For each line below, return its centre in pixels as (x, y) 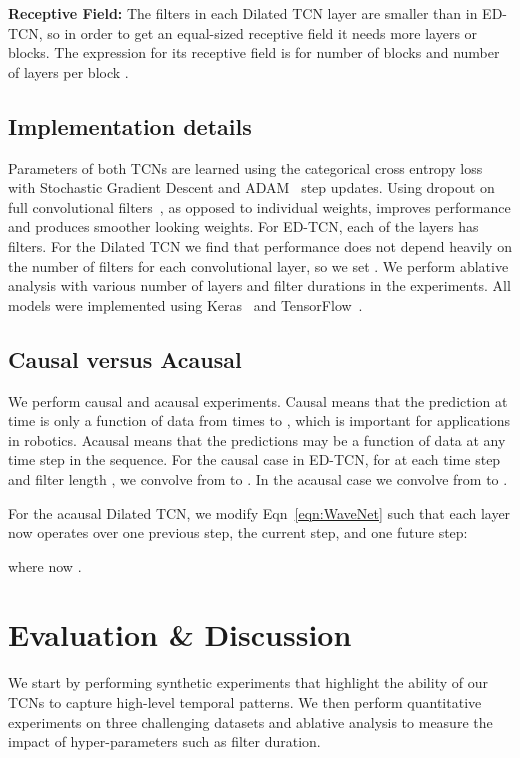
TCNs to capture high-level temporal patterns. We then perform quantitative (245, 702)
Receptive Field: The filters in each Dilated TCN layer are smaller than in (243, 13)
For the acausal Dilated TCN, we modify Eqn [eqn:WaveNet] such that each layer (259, 512)
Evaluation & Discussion (180, 634)
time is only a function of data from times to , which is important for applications (259, 420)
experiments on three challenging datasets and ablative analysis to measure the (250, 721)
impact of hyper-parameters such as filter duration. (164, 741)
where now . (45, 565)
